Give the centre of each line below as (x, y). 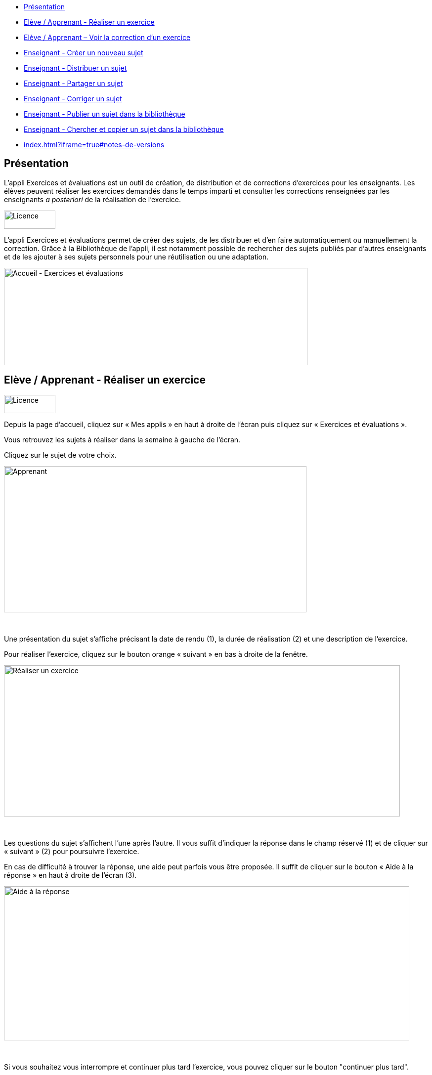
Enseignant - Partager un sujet (73, 83)
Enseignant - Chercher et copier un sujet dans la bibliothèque (124, 129)
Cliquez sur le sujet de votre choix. (60, 455)
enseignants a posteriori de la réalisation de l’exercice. (92, 199)
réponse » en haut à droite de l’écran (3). (70, 875)
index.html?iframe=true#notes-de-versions (94, 145)
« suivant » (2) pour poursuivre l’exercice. (72, 851)
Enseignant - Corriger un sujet (73, 99)
